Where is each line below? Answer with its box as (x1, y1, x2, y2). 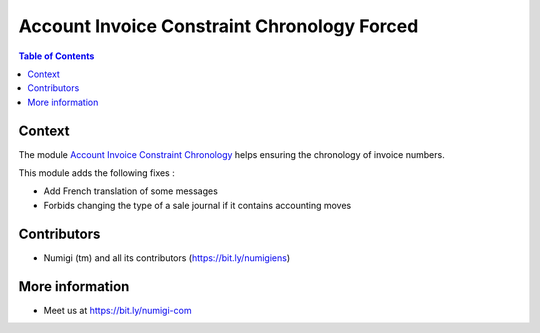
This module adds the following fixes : (18, 167, 175, 179)
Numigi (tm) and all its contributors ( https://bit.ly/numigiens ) (43, 251, 291, 264)
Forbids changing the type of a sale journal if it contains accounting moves (43, 199, 352, 211)
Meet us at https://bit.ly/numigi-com (43, 304, 192, 316)
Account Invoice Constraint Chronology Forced (18, 15, 419, 37)
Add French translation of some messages (43, 185, 219, 197)
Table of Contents (18, 50, 95, 62)
